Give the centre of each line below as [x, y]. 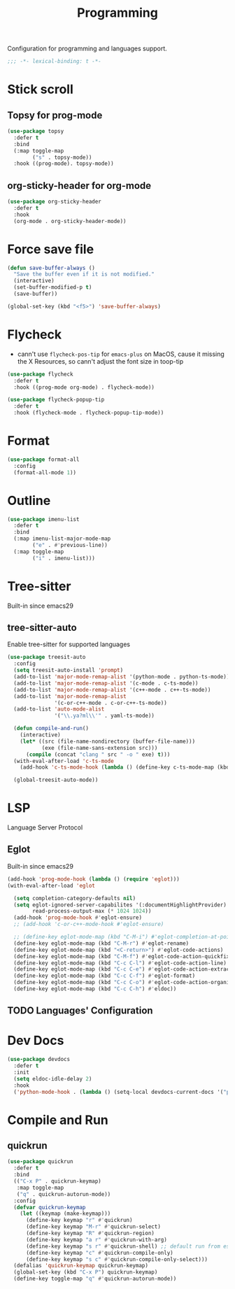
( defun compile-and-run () [51, 729]
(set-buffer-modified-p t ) [53, 287]
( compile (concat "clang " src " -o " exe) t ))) [98, 754]
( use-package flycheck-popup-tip [56, 400]
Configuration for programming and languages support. [87, 49]
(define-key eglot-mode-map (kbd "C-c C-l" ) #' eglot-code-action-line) [120, 963]
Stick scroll [40, 90]
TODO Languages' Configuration [80, 1011]
